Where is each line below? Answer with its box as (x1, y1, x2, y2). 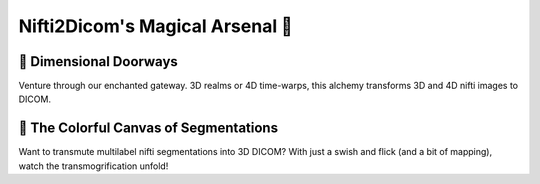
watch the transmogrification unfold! (18, 160, 169, 172)
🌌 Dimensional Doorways (18, 53, 179, 70)
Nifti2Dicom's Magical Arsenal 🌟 (18, 15, 294, 37)
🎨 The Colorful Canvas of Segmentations (18, 120, 279, 137)
